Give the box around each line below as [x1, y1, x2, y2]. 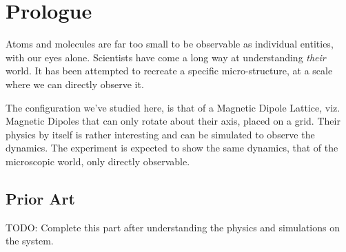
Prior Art [6, 187, 75, 209]
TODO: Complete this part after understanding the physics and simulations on [6, 220, 340, 234]
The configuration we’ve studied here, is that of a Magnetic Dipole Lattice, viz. [6, 100, 340, 114]
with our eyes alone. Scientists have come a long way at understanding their [6, 50, 326, 64]
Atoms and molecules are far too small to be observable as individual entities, [6, 36, 334, 51]
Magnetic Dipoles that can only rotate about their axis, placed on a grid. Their [6, 114, 340, 128]
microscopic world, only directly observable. [6, 154, 190, 168]
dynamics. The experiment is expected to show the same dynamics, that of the [6, 140, 338, 155]
